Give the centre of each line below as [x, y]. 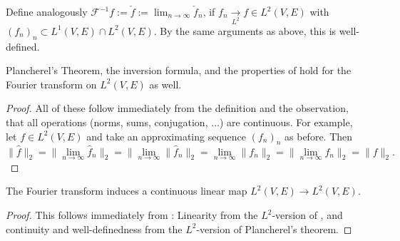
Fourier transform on [51, 84]
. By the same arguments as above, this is [245, 30]
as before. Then [319, 136]
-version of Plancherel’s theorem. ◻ [274, 229]
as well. [165, 84]
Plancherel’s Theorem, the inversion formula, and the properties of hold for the [179, 70]
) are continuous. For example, [286, 122]
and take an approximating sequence [166, 136]
